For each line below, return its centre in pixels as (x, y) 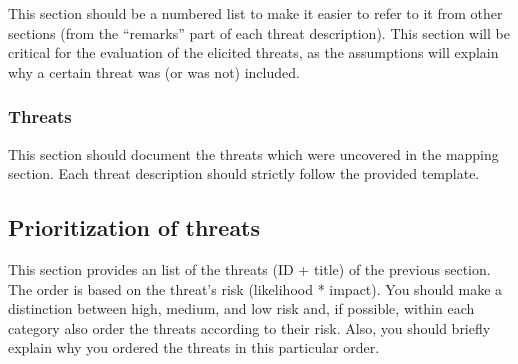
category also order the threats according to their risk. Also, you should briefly (249, 327)
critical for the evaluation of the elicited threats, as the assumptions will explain (253, 52)
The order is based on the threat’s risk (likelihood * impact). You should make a (255, 288)
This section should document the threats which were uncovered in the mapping (253, 153)
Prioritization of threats (134, 227)
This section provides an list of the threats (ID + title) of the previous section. (249, 268)
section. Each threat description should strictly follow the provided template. (244, 173)
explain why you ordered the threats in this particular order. (194, 347)
